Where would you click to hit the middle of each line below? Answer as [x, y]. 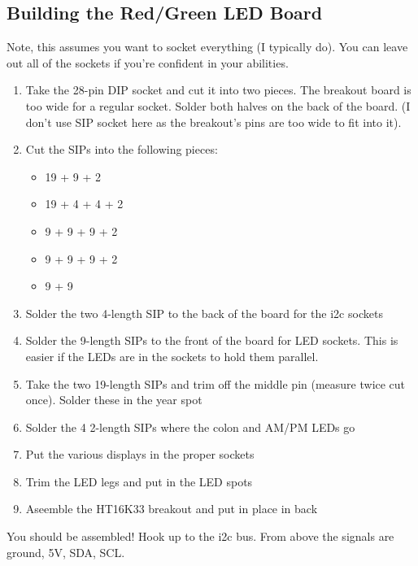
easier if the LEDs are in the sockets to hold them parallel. [172, 356]
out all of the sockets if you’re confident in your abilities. [148, 62]
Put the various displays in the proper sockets [140, 454]
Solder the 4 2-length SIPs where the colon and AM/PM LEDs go [190, 427]
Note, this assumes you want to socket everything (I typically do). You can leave [207, 47]
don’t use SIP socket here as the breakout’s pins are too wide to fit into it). [213, 122]
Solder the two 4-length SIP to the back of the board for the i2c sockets [204, 313]
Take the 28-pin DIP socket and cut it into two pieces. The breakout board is [218, 90]
